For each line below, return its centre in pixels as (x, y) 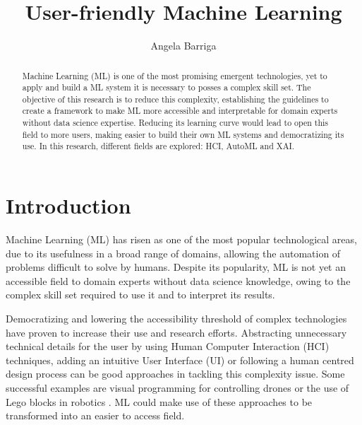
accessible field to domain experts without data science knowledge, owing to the (178, 280)
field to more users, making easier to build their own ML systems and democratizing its (183, 134)
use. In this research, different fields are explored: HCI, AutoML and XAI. (158, 146)
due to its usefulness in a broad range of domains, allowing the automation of (173, 253)
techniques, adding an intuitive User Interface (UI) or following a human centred (180, 360)
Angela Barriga (183, 46)
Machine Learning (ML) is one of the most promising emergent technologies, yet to (175, 75)
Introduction (68, 205)
